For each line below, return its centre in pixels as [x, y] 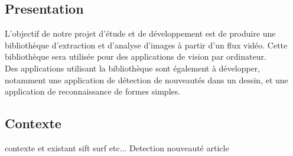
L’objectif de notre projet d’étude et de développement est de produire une [140, 33]
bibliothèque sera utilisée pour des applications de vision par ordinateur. [136, 56]
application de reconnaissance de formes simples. [93, 91]
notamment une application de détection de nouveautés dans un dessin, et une [146, 79]
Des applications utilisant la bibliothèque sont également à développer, [133, 68]
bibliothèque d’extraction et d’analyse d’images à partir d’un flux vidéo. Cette [146, 45]
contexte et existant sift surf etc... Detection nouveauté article [117, 147]
